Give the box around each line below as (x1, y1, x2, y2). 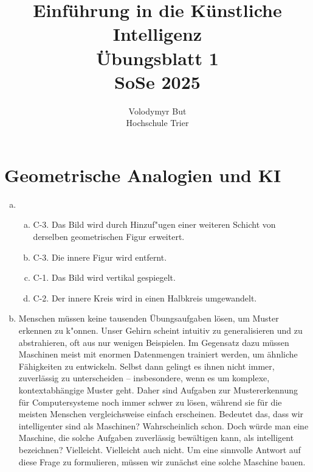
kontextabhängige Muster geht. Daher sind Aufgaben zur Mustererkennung (18, 383, 298, 396)
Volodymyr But (128, 104, 187, 117)
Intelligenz (112, 21, 202, 46)
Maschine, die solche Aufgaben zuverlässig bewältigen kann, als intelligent (18, 431, 294, 444)
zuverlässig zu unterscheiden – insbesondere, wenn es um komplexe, (18, 372, 270, 384)
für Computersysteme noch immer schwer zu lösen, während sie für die (18, 395, 282, 408)
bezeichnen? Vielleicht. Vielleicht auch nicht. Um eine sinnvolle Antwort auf (18, 443, 301, 456)
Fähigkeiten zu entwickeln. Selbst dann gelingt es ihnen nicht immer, (18, 359, 275, 372)
